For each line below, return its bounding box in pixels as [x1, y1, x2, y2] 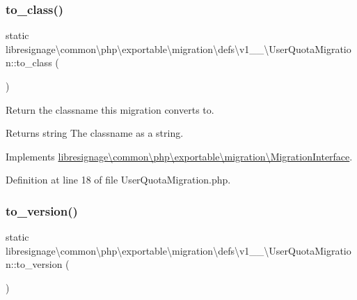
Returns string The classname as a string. [6, 126, 184, 140]
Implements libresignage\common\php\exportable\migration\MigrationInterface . [6, 149, 353, 163]
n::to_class [6, 55, 52, 70]
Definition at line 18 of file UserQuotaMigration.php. [6, 172, 231, 187]
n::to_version [6, 257, 63, 271]
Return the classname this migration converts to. [6, 102, 214, 117]
